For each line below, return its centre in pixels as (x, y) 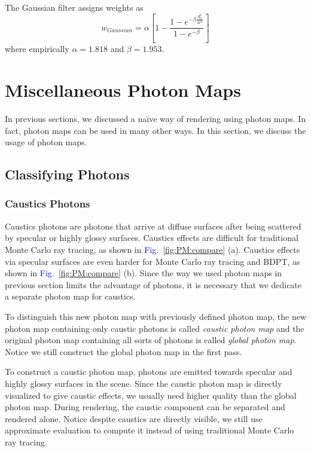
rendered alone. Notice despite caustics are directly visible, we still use (134, 418)
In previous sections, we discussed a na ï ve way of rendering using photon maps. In (155, 118)
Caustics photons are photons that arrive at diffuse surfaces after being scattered (153, 226)
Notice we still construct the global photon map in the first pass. (124, 351)
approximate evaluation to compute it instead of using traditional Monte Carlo (150, 430)
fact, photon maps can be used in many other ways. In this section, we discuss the (155, 130)
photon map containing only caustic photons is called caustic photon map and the (155, 328)
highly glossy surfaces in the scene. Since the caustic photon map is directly (144, 383)
